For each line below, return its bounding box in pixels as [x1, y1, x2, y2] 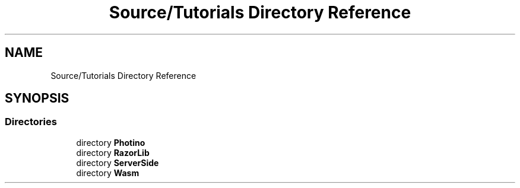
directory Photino [76, 137, 145, 148]
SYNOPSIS [5, 91, 69, 106]
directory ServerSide [76, 157, 159, 168]
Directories [5, 116, 57, 128]
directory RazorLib [76, 147, 150, 158]
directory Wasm [76, 167, 139, 178]
